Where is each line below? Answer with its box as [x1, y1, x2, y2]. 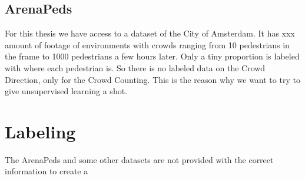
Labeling [5, 119, 76, 143]
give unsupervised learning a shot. [5, 85, 127, 97]
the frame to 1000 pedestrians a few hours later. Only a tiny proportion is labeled [5, 50, 300, 62]
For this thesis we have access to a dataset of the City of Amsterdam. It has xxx [5, 27, 295, 39]
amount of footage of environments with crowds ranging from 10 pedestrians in [5, 38, 290, 51]
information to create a [5, 165, 88, 177]
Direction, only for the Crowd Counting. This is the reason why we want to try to [5, 73, 300, 85]
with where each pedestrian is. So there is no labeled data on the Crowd [5, 61, 266, 74]
